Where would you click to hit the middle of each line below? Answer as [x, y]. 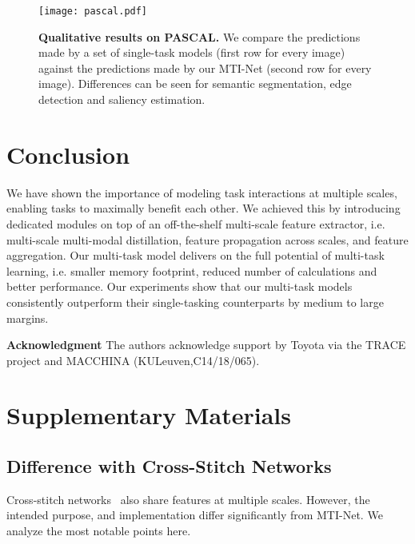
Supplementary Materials [149, 415]
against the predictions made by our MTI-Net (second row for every [205, 68]
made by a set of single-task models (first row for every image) [192, 52]
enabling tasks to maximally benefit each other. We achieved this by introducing [204, 208]
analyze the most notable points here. [99, 531]
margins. [28, 318]
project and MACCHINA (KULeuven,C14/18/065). [133, 360]
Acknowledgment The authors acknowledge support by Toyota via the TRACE [206, 345]
